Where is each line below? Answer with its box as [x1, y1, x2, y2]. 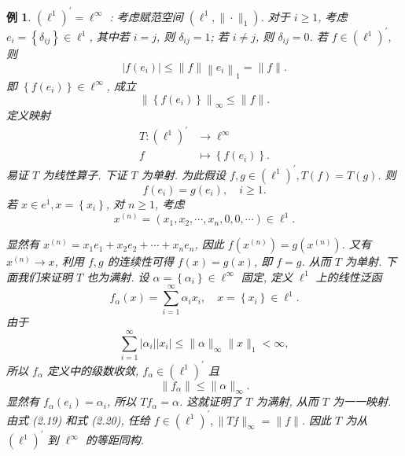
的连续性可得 [107, 253, 174, 270]
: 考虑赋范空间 [109, 8, 183, 24]
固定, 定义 [241, 268, 293, 285]
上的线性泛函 [315, 268, 382, 285]
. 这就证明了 [179, 393, 242, 410]
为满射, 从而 [256, 393, 318, 410]
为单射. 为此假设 [141, 166, 226, 182]
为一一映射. [333, 393, 392, 410]
